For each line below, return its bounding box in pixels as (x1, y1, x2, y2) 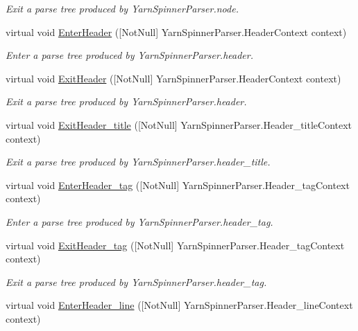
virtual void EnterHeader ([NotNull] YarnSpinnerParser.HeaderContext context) (6, 24, 347, 39)
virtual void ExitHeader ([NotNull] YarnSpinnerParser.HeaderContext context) (6, 71, 341, 85)
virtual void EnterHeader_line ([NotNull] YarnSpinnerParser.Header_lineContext (6, 298, 353, 312)
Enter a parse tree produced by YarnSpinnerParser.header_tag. (6, 214, 273, 229)
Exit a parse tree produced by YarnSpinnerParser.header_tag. (6, 274, 267, 289)
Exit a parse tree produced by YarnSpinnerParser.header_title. (6, 154, 271, 169)
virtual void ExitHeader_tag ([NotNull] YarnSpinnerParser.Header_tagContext (6, 238, 345, 252)
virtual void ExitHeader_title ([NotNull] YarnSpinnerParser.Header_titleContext (6, 117, 352, 132)
